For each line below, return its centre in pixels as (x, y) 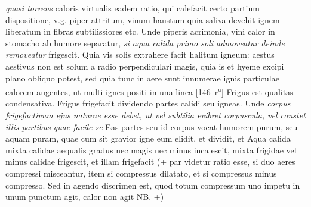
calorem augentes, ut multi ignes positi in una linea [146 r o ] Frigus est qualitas (150, 91)
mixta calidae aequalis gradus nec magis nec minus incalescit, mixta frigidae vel (151, 150)
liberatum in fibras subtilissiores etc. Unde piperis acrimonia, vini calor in (140, 31)
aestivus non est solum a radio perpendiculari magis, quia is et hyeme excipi (145, 66)
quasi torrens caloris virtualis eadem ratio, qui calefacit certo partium (133, 8)
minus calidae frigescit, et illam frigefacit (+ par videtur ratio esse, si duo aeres (150, 161)
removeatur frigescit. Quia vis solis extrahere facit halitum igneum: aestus (140, 54)
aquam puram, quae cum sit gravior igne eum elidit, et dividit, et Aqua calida (148, 138)
